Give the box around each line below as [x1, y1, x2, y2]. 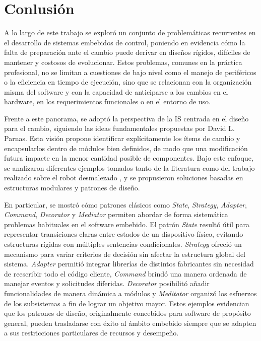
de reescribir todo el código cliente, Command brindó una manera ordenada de [4, 268, 247, 279]
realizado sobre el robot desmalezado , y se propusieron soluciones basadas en [4, 172, 243, 183]
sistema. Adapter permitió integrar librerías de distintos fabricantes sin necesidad [4, 258, 254, 269]
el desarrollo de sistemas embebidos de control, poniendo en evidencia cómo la [4, 37, 245, 47]
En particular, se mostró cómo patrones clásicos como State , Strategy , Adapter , [4, 199, 247, 210]
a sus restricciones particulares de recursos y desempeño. [4, 327, 179, 338]
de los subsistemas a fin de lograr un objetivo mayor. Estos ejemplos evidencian [4, 298, 249, 308]
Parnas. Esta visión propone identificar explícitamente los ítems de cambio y [4, 133, 240, 144]
